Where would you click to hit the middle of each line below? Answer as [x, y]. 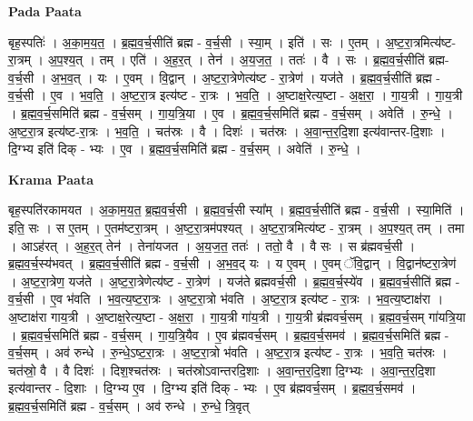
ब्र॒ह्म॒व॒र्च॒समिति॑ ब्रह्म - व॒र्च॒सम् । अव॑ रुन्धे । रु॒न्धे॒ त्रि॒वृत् [129, 405]
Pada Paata [45, 11]
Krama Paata [51, 179]
